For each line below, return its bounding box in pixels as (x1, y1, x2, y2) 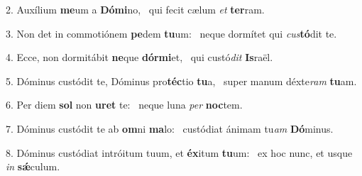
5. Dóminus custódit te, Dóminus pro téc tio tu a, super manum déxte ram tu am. (6, 73, 357, 88)
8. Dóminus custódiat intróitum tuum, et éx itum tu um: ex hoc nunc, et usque (6, 145, 353, 160)
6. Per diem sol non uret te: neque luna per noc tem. (6, 97, 243, 112)
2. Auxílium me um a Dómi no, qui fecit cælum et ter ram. (6, 2, 265, 16)
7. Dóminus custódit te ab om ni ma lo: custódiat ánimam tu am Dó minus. (6, 121, 334, 136)
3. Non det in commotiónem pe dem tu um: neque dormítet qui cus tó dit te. (6, 26, 337, 40)
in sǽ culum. (6, 159, 60, 174)
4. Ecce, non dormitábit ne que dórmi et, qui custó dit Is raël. (6, 50, 273, 65)
